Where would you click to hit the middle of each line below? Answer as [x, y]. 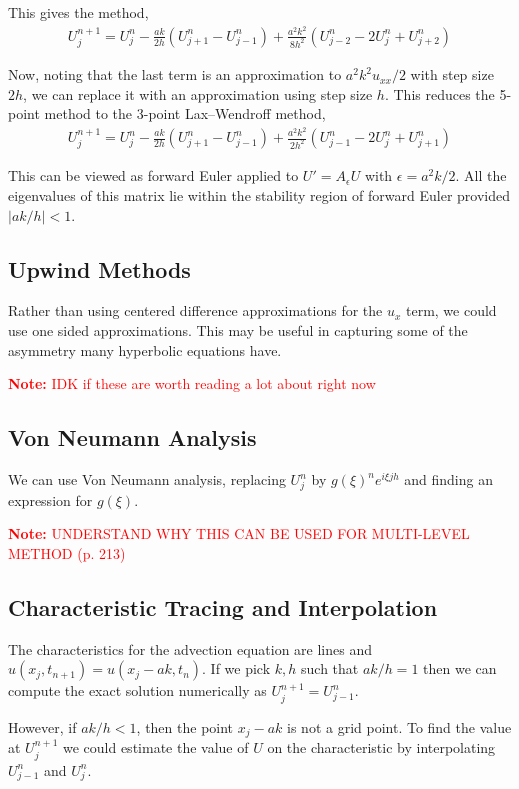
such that [330, 668]
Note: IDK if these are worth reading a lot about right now [192, 383]
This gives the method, [78, 12]
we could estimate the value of [155, 747]
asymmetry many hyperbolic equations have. [145, 349]
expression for [50, 499]
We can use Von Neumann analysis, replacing [147, 479]
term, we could [451, 310]
